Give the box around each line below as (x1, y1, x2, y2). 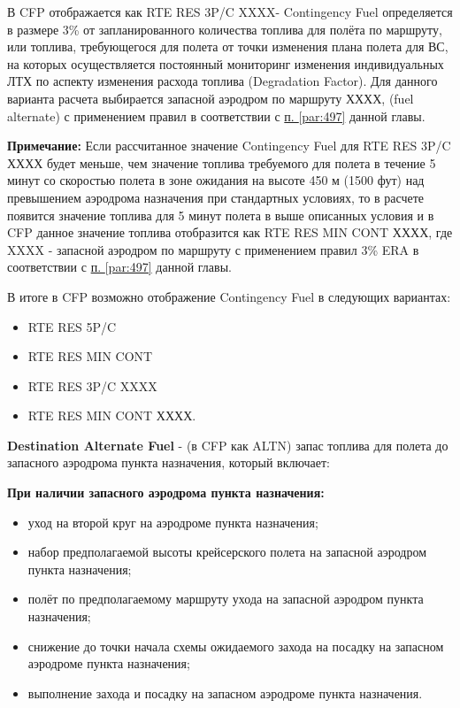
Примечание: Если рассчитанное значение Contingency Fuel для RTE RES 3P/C (7, 136, 451, 155)
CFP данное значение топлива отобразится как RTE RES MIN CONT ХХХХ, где (7, 223, 453, 242)
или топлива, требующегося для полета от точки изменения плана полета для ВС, (7, 37, 448, 56)
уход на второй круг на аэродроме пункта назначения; (27, 512, 318, 531)
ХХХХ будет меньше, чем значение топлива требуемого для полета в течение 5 (7, 153, 436, 172)
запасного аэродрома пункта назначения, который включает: (7, 453, 330, 472)
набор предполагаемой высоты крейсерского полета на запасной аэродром (27, 543, 427, 561)
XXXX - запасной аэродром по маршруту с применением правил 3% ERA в (7, 240, 419, 258)
